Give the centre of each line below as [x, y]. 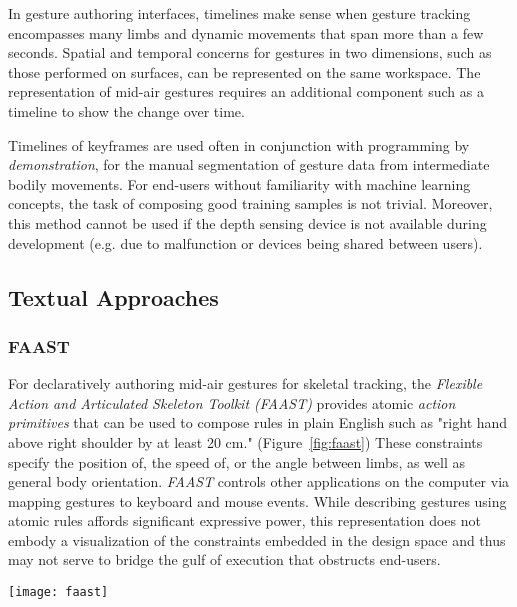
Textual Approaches [113, 296]
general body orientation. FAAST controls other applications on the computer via [259, 481]
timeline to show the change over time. [126, 110]
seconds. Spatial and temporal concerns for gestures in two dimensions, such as [250, 52]
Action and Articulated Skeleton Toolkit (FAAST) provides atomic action [232, 402]
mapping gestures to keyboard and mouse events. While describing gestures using [257, 500]
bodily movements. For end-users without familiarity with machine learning [239, 183]
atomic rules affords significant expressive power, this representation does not [244, 520]
